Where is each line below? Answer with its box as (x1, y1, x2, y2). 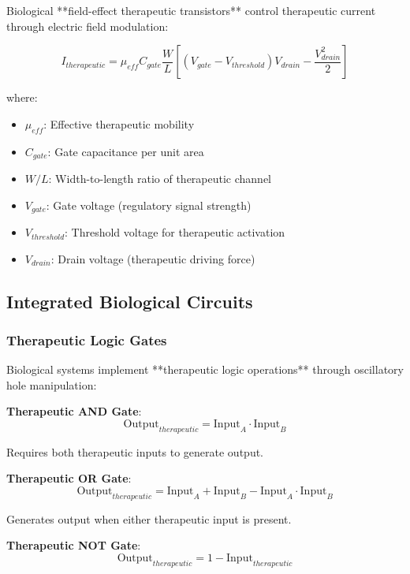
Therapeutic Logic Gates (6, 330, 167, 349)
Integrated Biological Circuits (6, 289, 253, 313)
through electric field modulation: (6, 17, 169, 34)
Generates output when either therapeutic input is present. (6, 510, 292, 527)
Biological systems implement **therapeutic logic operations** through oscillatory (6, 361, 404, 378)
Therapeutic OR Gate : (6, 470, 132, 486)
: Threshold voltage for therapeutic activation (65, 224, 285, 240)
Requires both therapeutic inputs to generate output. (6, 443, 264, 460)
